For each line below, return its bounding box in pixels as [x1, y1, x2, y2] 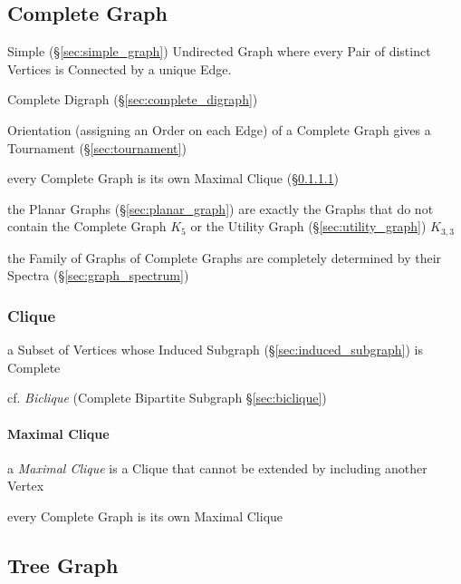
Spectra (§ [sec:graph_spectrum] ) [7, 266, 189, 285]
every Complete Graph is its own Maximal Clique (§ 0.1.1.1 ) [7, 169, 340, 188]
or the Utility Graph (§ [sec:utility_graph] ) [190, 217, 427, 236]
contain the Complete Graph [7, 217, 167, 236]
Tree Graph [7, 550, 119, 579]
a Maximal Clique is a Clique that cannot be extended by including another [7, 458, 427, 477]
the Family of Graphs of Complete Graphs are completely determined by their [7, 248, 442, 267]
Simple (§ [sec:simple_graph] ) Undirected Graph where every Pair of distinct [7, 42, 431, 61]
